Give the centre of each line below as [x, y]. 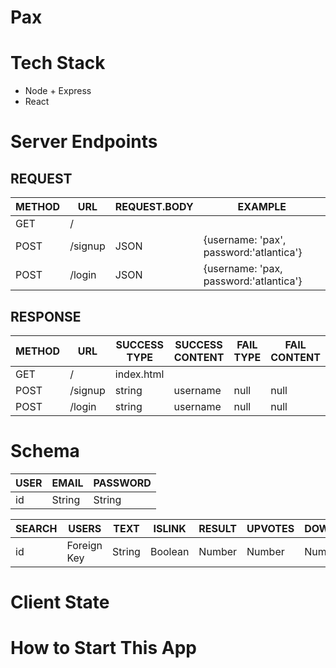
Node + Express [58, 91]
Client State [60, 602]
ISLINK [170, 528]
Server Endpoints [84, 142]
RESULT [218, 528]
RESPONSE [46, 316]
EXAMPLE [262, 207]
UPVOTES [270, 528]
